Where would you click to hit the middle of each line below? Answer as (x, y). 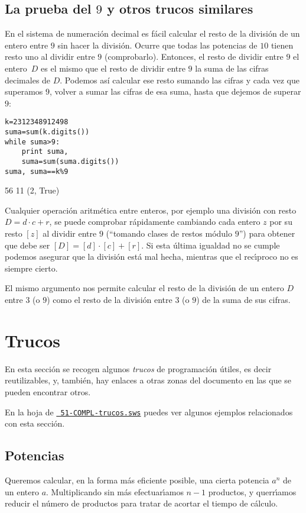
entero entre (27, 45)
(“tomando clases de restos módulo (169, 233)
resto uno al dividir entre (50, 57)
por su (281, 222)
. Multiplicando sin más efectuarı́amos (115, 491)
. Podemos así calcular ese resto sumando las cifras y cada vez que (180, 80)
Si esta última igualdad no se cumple (213, 245)
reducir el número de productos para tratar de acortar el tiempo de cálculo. (141, 503)
